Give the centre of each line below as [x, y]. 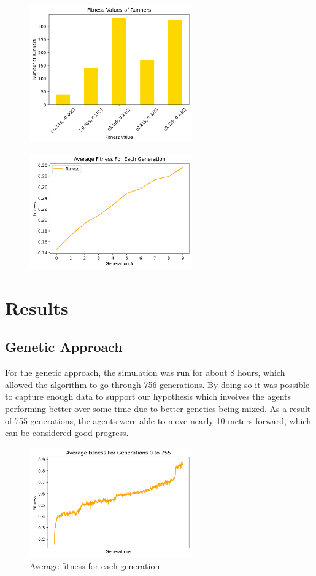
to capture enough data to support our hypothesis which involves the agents [148, 396]
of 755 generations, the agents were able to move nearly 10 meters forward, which [158, 420]
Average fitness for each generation [95, 565]
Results [37, 307]
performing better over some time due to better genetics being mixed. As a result [158, 409]
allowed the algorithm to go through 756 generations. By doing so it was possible [157, 384]
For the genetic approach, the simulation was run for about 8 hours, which [145, 372]
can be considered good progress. [67, 433]
